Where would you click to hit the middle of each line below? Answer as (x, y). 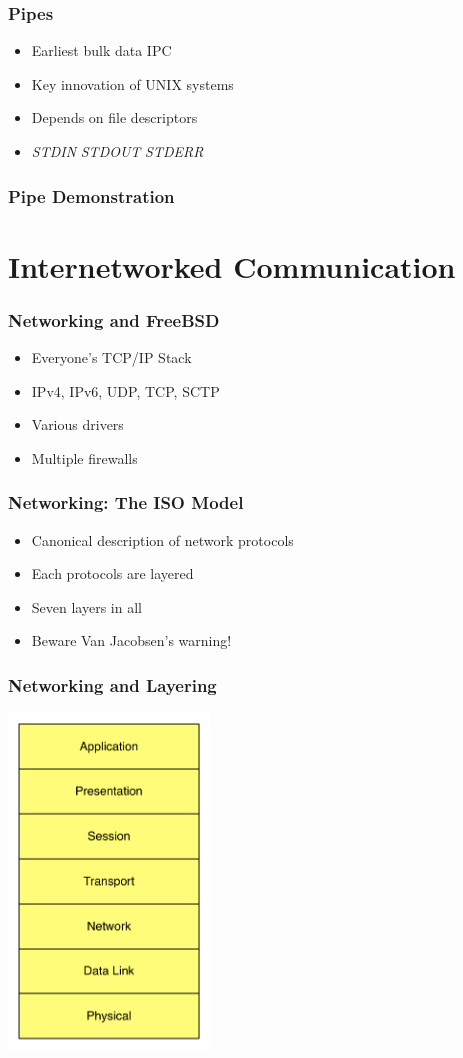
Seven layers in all (86, 606)
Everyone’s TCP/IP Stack (111, 357)
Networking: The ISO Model (126, 502)
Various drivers (77, 424)
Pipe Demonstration (91, 195)
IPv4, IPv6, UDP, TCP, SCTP (125, 390)
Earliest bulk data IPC (101, 50)
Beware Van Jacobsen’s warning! (131, 640)
